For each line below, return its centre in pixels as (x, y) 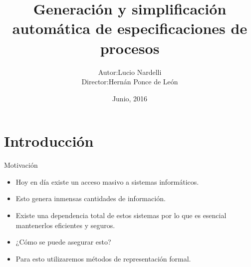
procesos (130, 48)
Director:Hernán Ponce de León (130, 82)
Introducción (49, 141)
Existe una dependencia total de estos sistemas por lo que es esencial (121, 215)
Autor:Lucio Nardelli (130, 72)
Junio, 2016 (130, 98)
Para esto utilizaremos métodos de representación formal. (103, 258)
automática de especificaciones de (130, 28)
